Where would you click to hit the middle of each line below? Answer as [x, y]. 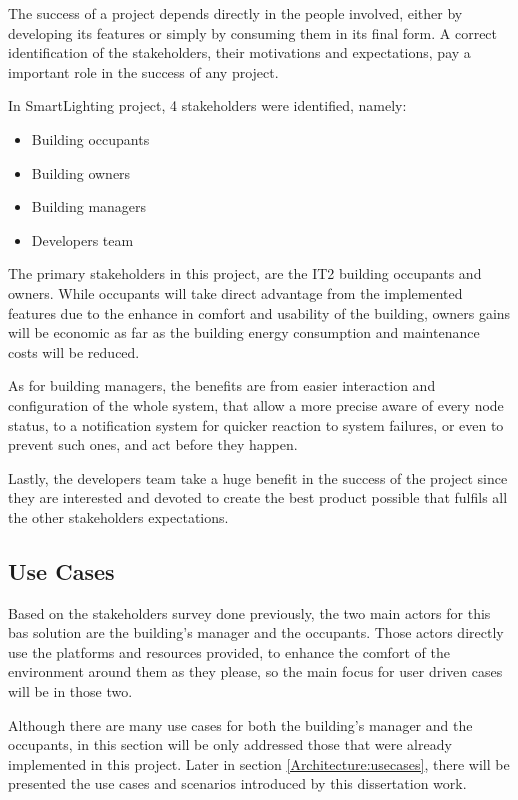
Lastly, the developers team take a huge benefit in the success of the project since [258, 477]
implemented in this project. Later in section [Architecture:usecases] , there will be [259, 763]
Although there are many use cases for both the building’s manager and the [240, 724]
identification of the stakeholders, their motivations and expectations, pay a [239, 52]
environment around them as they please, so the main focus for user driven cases [255, 671]
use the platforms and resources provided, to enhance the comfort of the [229, 651]
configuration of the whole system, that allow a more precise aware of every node [256, 404]
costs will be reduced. [74, 351]
